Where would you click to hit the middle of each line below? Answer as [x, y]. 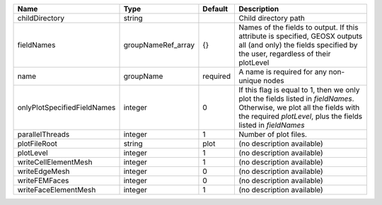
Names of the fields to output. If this [298, 27]
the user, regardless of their [284, 54]
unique [250, 81]
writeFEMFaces [43, 181]
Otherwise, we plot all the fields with [299, 107]
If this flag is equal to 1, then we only [299, 90]
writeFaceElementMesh [57, 190]
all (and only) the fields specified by [298, 45]
